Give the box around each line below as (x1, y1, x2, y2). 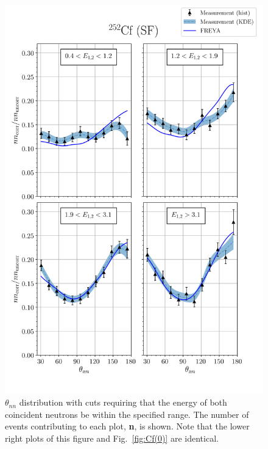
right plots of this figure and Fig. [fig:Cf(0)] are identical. (5, 431, 219, 444)
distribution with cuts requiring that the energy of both (19, 396, 227, 409)
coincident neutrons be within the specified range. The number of (5, 407, 249, 420)
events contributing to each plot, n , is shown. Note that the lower (5, 420, 250, 433)
